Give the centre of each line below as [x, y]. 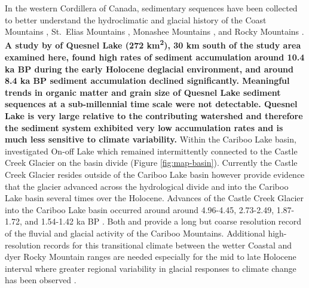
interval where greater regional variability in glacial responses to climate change [151, 268]
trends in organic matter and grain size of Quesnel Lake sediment [143, 92]
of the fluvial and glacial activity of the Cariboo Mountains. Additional [135, 233]
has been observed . [41, 280]
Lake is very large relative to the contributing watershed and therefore [154, 116]
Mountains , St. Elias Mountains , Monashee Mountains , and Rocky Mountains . [154, 31]
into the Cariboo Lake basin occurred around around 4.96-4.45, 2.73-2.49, [140, 209]
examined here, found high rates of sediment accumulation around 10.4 [155, 57]
